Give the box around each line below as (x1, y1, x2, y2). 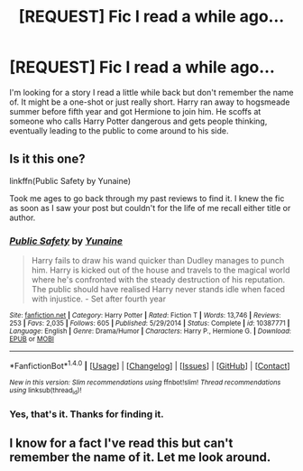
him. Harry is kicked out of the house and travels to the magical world (31, 264, 290, 276)
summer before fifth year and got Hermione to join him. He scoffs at (9, 106, 262, 116)
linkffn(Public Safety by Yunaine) (9, 175, 132, 186)
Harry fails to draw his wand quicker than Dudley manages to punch (31, 255, 285, 266)
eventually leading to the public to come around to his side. (9, 125, 229, 136)
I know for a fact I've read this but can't (9, 436, 234, 451)
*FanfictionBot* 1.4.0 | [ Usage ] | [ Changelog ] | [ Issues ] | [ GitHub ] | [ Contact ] (9, 359, 290, 371)
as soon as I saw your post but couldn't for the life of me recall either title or (9, 202, 291, 213)
